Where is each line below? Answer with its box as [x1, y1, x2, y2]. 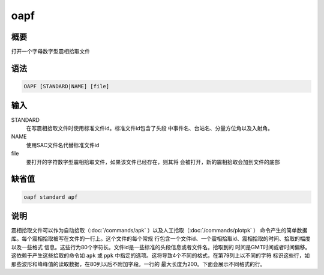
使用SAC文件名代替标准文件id [26, 141, 100, 148]
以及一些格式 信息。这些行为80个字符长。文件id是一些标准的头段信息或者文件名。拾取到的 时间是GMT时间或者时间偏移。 [11, 243, 311, 250]
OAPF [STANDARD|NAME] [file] [23, 83, 110, 90]
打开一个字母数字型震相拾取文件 [11, 48, 90, 55]
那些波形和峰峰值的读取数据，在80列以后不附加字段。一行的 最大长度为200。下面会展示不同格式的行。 [11, 260, 266, 267]
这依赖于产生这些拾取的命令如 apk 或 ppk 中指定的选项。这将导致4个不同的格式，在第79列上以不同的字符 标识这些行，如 [11, 252, 310, 259]
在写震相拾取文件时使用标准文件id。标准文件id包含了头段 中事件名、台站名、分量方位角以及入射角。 [26, 124, 273, 131]
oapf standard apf [23, 193, 78, 201]
